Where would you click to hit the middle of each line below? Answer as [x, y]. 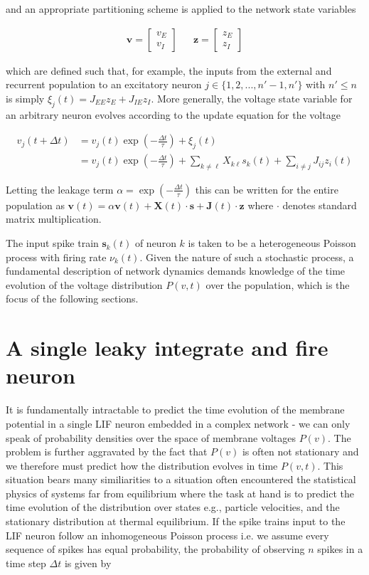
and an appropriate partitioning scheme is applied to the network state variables [181, 9]
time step [26, 563]
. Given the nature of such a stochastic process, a [247, 257]
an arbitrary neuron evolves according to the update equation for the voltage [173, 114]
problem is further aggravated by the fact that [107, 452]
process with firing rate [56, 257]
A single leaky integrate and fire [167, 348]
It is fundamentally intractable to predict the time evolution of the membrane [175, 410]
